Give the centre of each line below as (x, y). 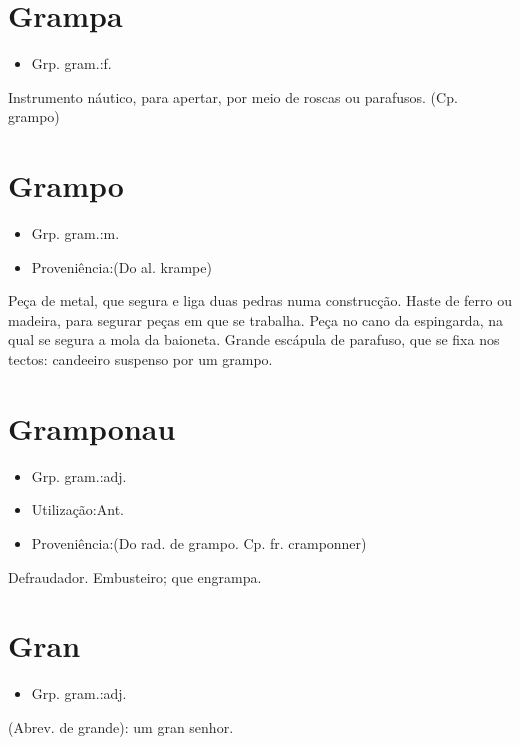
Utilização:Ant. (77, 509)
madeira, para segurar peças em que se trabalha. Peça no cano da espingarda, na (255, 319)
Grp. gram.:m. (75, 233)
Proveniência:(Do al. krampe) (121, 266)
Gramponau (92, 427)
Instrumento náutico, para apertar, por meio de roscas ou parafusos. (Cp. (233, 96)
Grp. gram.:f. (71, 63)
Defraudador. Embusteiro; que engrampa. (135, 576)
